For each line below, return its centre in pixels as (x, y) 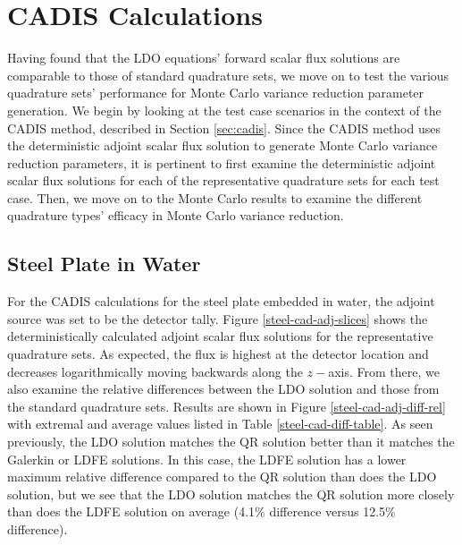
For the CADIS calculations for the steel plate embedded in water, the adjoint (221, 301)
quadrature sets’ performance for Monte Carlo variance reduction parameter (216, 93)
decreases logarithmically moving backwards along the (155, 371)
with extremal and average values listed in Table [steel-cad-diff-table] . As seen (220, 424)
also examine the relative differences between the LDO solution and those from (223, 389)
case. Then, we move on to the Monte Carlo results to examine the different (215, 197)
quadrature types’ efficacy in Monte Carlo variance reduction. (176, 215)
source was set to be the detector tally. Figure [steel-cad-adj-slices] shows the (218, 318)
